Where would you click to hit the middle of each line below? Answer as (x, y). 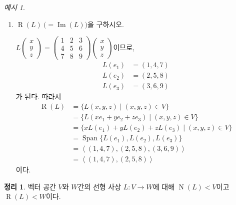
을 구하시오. (106, 24)
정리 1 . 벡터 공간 (30, 186)
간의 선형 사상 (99, 186)
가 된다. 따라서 (38, 96)
